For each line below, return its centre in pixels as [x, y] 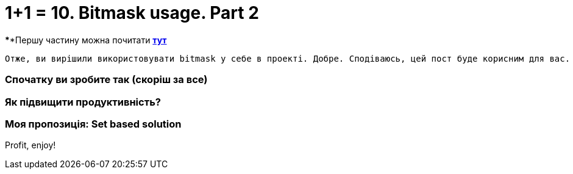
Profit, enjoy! [30, 145]
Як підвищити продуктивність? [83, 102]
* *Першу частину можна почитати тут [86, 40]
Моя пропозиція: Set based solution [93, 124]
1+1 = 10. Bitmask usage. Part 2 [132, 13]
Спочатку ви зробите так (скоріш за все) [106, 80]
